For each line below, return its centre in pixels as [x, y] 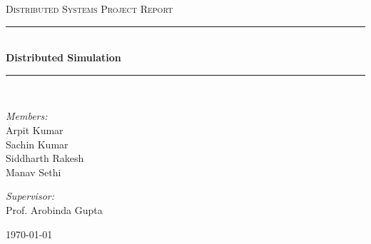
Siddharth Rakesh [45, 158]
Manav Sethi [34, 172]
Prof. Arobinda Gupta [54, 209]
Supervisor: [30, 196]
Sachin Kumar [37, 144]
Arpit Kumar [35, 129]
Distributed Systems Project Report [90, 9]
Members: [27, 116]
